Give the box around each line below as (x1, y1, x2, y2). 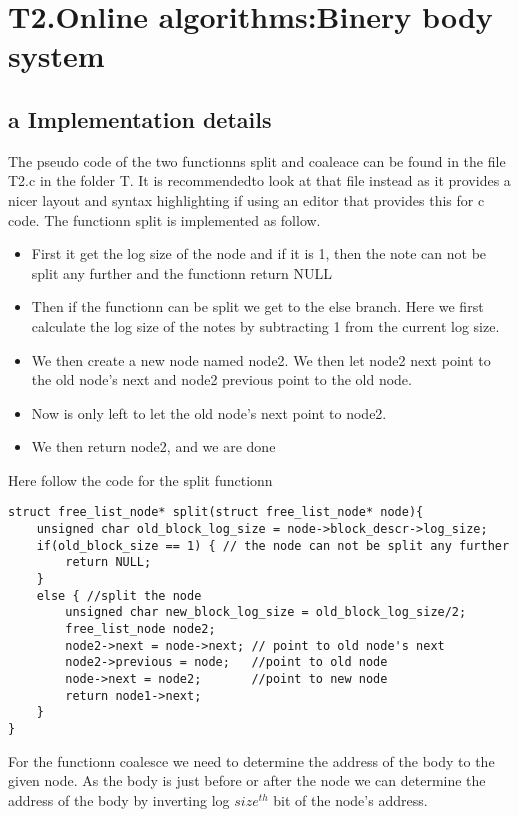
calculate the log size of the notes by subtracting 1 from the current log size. (31, 315, 500, 336)
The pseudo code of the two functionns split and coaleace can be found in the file (8, 150, 506, 171)
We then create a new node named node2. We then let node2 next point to (31, 349, 491, 370)
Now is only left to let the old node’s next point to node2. (31, 402, 387, 423)
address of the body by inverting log (8, 789, 230, 810)
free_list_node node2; (65, 622, 216, 637)
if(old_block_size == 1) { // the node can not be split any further (36, 538, 510, 553)
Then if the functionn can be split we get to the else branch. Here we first (31, 296, 484, 317)
